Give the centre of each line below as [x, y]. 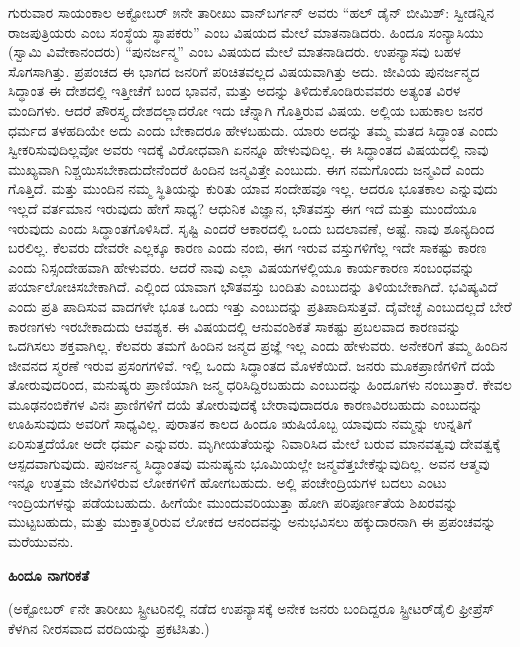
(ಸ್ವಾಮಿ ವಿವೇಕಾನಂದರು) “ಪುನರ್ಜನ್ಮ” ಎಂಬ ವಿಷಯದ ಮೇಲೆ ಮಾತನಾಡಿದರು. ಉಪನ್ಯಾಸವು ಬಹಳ [234, 51]
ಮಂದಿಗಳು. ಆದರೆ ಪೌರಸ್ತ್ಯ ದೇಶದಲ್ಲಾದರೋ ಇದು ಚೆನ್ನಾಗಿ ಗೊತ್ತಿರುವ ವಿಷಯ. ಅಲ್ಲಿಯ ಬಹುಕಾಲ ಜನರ [245, 109]
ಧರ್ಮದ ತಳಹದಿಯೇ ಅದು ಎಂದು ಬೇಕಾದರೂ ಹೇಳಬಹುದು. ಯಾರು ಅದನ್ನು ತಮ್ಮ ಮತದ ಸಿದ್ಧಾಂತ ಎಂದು [253, 129]
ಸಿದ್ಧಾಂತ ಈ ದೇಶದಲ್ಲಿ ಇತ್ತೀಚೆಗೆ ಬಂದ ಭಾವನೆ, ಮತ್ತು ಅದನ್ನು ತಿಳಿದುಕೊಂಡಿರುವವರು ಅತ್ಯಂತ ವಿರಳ [234, 90]
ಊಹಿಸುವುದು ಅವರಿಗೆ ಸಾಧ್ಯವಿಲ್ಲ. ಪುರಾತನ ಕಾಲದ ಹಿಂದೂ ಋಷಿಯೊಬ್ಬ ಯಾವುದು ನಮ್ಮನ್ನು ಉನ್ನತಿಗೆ [240, 423]
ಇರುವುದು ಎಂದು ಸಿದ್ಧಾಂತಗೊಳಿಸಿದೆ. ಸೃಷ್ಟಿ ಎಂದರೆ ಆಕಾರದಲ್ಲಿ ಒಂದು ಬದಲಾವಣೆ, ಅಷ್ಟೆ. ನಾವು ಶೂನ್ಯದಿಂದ [251, 227]
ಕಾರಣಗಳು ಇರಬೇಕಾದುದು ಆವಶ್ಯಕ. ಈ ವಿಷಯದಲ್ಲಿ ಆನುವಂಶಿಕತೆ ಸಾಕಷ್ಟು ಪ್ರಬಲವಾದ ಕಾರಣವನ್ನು [234, 325]
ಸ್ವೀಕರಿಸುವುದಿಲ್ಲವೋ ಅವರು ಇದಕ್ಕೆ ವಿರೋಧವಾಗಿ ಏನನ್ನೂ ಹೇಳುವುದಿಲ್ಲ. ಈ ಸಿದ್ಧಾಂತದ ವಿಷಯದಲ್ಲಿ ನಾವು [248, 149]
